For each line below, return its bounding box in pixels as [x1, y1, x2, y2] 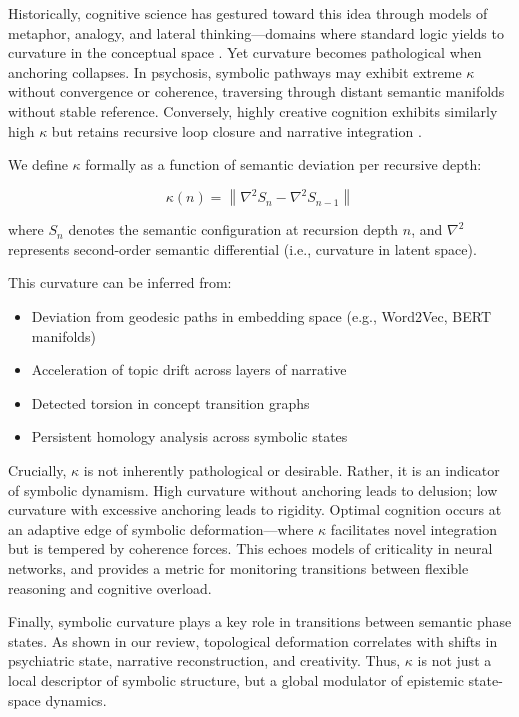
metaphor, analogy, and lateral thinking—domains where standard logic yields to [8, 22, 504, 43]
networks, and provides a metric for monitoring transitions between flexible [8, 557, 469, 578]
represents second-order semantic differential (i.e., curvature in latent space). [8, 238, 477, 259]
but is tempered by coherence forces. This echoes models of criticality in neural [8, 538, 493, 559]
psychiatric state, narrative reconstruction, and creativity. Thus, [8, 650, 401, 671]
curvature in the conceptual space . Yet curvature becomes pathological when [8, 42, 482, 63]
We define [8, 154, 68, 175]
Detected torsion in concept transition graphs [31, 392, 310, 413]
